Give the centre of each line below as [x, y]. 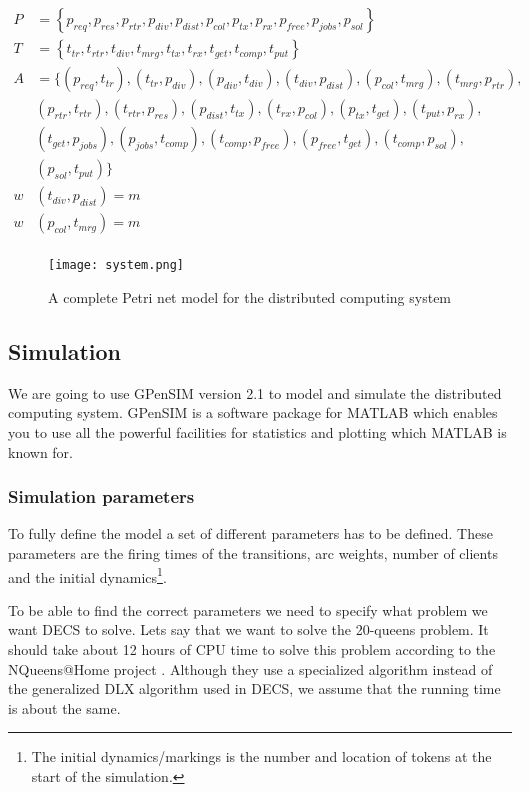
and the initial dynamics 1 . [87, 575]
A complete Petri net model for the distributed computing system [250, 296]
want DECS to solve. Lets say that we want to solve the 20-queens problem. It [248, 629]
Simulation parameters [101, 496]
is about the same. [64, 707]
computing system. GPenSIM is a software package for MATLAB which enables [253, 412]
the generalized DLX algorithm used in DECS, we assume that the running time [254, 688]
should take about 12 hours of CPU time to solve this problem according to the [252, 648]
